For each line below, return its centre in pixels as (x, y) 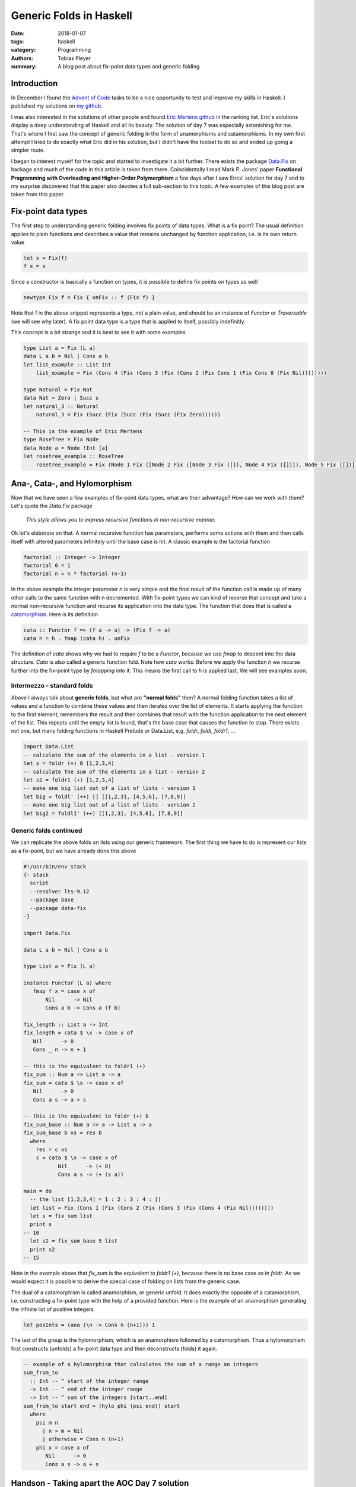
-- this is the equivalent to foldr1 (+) (85, 1066)
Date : (18, 33)
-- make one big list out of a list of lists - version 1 (109, 788)
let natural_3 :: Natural (61, 406)
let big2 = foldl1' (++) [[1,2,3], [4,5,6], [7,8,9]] (103, 813)
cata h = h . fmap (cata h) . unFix (77, 638)
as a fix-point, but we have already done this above (74, 851)
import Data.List (49, 747)
